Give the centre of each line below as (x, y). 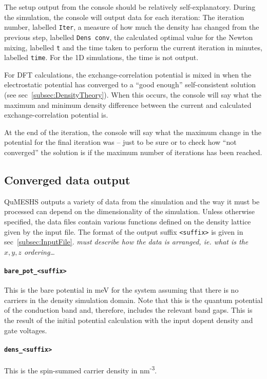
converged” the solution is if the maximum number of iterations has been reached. (133, 152)
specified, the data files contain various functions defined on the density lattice (128, 221)
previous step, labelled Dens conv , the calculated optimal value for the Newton (129, 37)
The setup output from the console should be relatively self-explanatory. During (130, 7)
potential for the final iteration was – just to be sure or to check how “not (120, 142)
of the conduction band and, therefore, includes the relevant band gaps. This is (128, 310)
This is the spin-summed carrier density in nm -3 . (81, 369)
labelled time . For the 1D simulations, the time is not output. (101, 57)
